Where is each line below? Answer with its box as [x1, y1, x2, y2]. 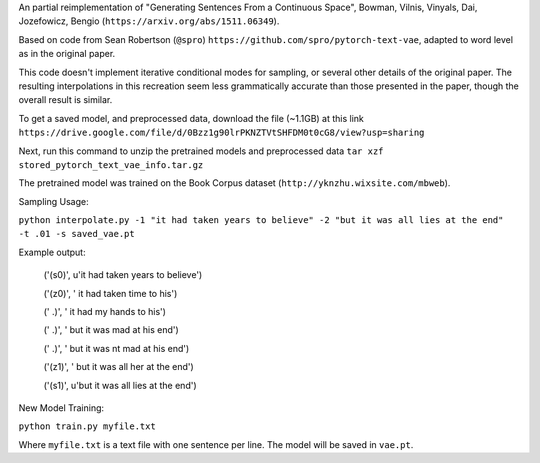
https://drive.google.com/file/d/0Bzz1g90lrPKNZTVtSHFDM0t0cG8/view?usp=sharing [18, 127, 425, 139]
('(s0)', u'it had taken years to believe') [43, 269, 203, 281]
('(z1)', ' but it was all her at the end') [43, 361, 194, 373]
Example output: [18, 246, 86, 258]
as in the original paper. [18, 48, 116, 60]
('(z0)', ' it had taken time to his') [43, 287, 178, 299]
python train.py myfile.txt [18, 421, 157, 432]
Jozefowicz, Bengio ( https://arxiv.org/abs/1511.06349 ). [18, 15, 280, 27]
